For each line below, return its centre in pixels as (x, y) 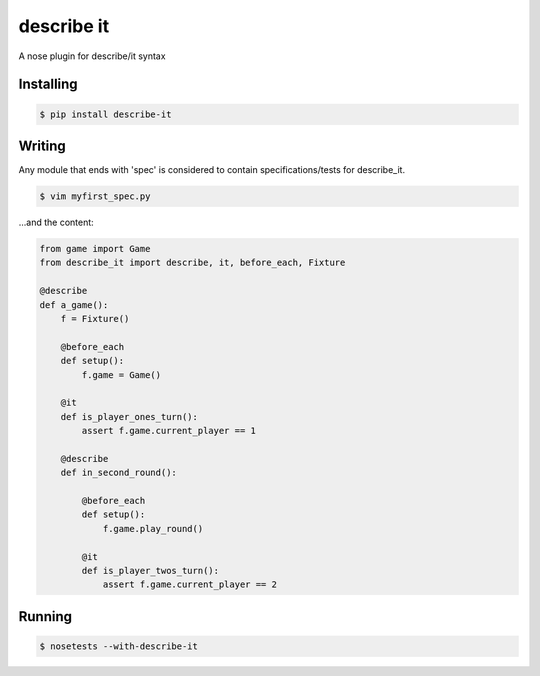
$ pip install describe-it (105, 114)
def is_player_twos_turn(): (150, 570)
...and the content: (56, 222)
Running (45, 616)
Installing (48, 84)
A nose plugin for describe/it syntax (92, 56)
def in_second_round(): (118, 473)
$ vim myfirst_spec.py (95, 196)
